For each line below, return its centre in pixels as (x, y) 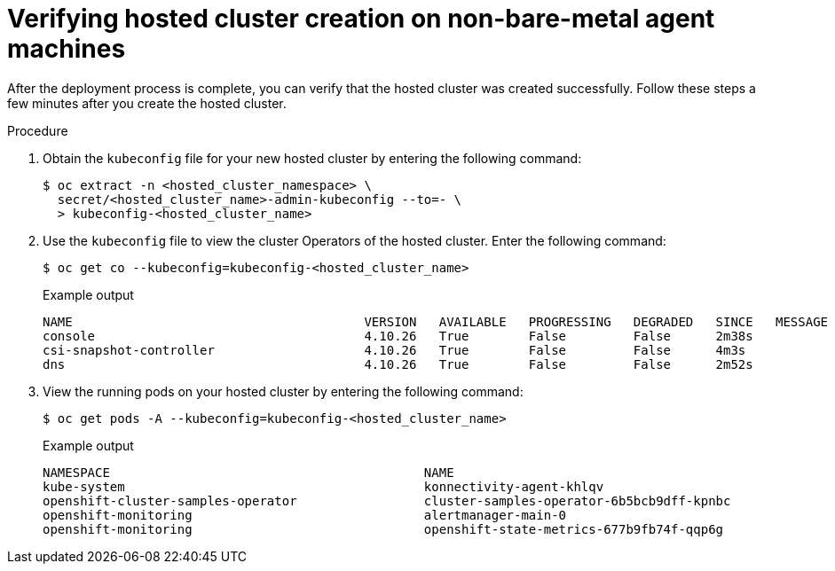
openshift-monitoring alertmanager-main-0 (305, 515)
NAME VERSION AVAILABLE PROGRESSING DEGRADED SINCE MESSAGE (436, 321)
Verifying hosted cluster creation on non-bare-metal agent (361, 19)
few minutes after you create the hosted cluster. (147, 103)
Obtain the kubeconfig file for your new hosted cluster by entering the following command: (312, 158)
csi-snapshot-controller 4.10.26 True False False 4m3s (394, 350)
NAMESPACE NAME (248, 472)
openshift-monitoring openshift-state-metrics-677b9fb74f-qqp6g (383, 529)
